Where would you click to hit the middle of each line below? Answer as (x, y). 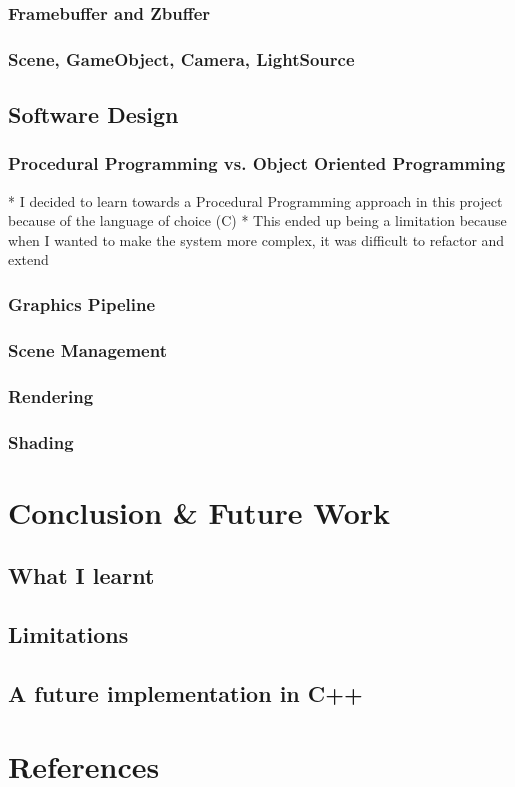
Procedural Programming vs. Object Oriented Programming (257, 163)
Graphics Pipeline (82, 303)
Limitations (68, 633)
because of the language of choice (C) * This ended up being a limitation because (257, 220)
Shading (41, 441)
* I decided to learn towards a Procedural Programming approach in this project (255, 200)
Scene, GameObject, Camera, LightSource (181, 58)
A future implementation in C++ (185, 692)
